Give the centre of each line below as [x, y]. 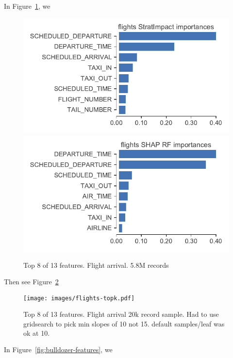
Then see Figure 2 [31, 281]
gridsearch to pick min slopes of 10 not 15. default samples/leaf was [124, 323]
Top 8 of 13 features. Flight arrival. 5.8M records [96, 265]
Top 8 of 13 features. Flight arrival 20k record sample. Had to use [121, 314]
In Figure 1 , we [27, 6]
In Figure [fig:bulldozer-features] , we [58, 349]
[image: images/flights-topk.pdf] [79, 299]
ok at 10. [37, 333]
